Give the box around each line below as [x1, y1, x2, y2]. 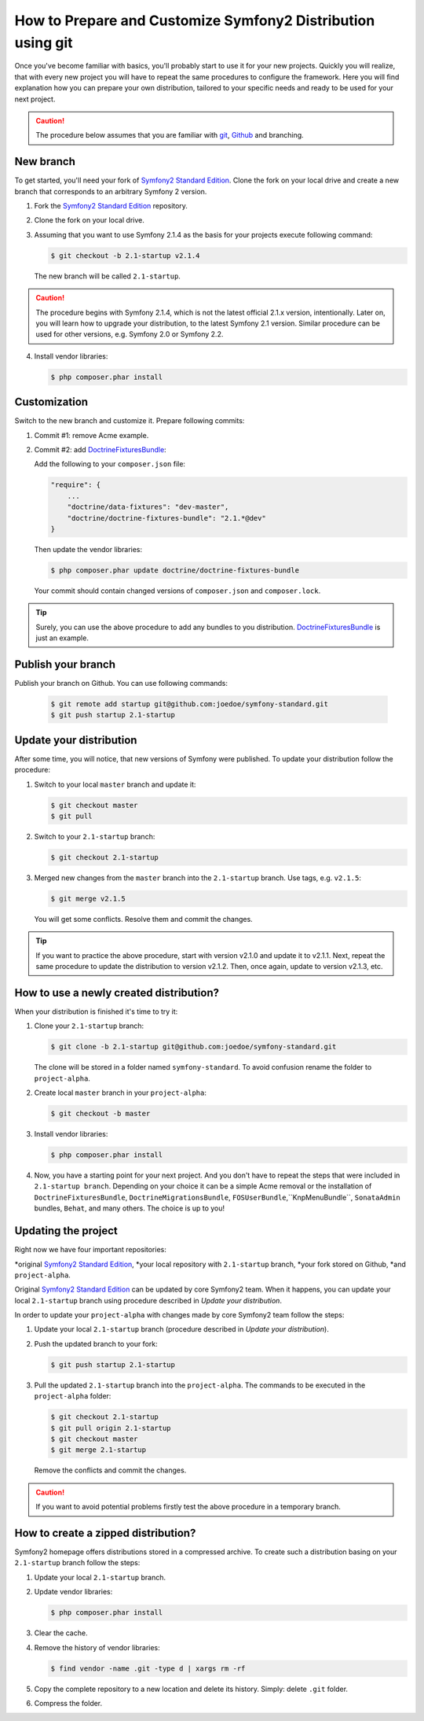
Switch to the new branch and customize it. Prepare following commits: [14, 416, 245, 426]
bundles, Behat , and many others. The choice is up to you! [34, 1203, 225, 1213]
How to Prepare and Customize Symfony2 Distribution [14, 12, 375, 29]
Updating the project [14, 1224, 118, 1238]
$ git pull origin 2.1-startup [50, 1424, 172, 1432]
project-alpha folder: [34, 1391, 111, 1401]
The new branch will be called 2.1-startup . [34, 271, 181, 281]
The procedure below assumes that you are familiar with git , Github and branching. [35, 131, 304, 140]
